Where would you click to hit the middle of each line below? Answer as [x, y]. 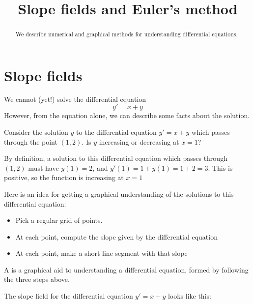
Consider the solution [36, 132]
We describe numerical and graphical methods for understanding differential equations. [126, 34]
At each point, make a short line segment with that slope [101, 253]
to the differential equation [116, 132]
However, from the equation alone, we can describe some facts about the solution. [127, 115]
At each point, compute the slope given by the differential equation [116, 236]
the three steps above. [37, 279]
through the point [31, 141]
